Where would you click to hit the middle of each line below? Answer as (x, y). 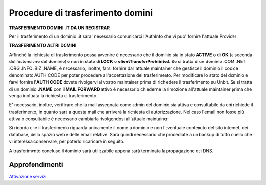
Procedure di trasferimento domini (81, 13)
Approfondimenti (36, 165)
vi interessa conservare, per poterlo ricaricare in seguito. (67, 141)
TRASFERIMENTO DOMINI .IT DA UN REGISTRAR (60, 28)
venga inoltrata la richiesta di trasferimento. (53, 96)
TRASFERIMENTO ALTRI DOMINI (43, 46)
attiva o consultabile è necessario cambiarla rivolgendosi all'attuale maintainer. (89, 119)
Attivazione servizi (28, 176)
